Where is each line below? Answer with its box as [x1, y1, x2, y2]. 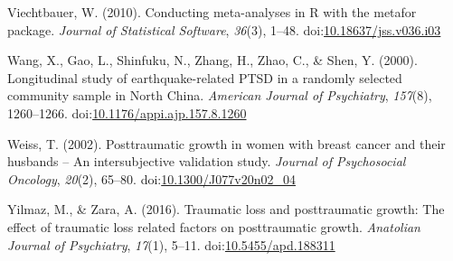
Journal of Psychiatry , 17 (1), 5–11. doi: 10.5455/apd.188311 [7, 235, 335, 254]
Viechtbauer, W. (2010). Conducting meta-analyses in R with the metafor [7, 3, 417, 21]
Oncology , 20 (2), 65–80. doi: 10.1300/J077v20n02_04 [7, 169, 296, 188]
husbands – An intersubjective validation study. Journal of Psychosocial [7, 152, 406, 171]
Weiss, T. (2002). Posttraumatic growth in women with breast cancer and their [7, 134, 446, 153]
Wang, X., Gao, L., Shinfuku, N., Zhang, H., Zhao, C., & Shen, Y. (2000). [7, 51, 418, 70]
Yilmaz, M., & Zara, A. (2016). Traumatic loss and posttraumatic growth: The [7, 200, 445, 219]
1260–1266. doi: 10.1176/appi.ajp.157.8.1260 [7, 103, 247, 122]
